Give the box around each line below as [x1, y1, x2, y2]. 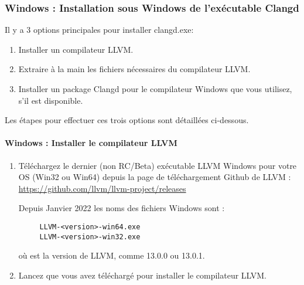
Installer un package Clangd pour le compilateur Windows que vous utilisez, [18, 83, 292, 94]
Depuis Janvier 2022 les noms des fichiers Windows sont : [18, 202, 225, 214]
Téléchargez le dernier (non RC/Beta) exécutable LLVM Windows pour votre [18, 159, 297, 171]
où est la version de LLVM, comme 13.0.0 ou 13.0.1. [18, 249, 205, 262]
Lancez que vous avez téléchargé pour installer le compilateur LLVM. [18, 269, 267, 281]
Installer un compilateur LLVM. [18, 43, 134, 55]
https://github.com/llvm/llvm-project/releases [18, 182, 186, 194]
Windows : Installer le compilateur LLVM [5, 137, 177, 149]
